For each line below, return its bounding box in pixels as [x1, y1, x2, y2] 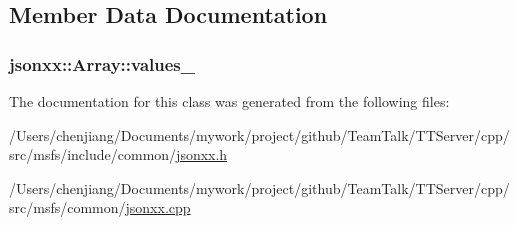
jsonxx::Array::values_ [9, 51, 196, 76]
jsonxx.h [176, 144, 228, 165]
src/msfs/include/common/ [9, 144, 177, 165]
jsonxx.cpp [125, 197, 191, 218]
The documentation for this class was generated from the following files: [9, 91, 450, 111]
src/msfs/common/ [9, 197, 126, 218]
